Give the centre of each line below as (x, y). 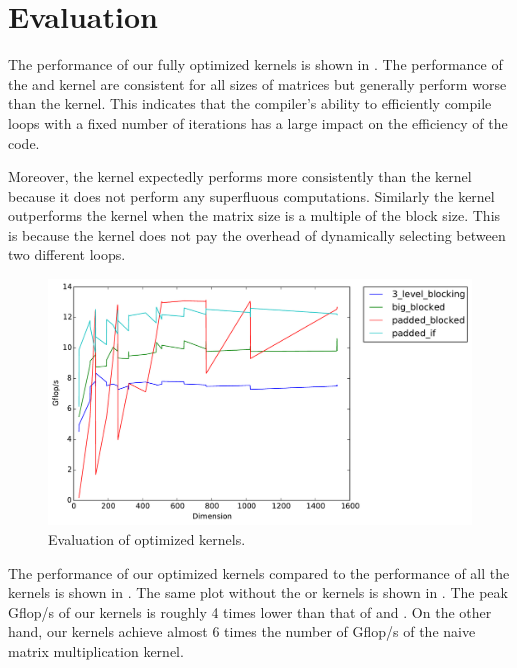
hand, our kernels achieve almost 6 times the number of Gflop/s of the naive (242, 631)
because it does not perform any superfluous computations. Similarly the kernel (251, 195)
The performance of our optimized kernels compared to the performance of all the (259, 572)
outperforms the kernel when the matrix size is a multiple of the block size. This (254, 215)
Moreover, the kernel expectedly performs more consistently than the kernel (240, 176)
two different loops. (67, 254)
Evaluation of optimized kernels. (147, 539)
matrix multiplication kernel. (96, 650)
